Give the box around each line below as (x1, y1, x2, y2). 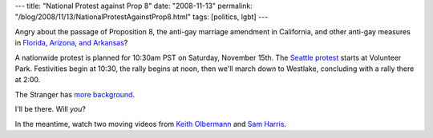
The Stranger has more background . (14, 89, 136, 99)
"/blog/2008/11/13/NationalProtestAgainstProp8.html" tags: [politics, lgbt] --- (14, 12, 269, 22)
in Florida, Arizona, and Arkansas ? (14, 38, 128, 48)
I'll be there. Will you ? (14, 104, 86, 114)
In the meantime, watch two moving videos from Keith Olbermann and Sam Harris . (14, 119, 287, 128)
